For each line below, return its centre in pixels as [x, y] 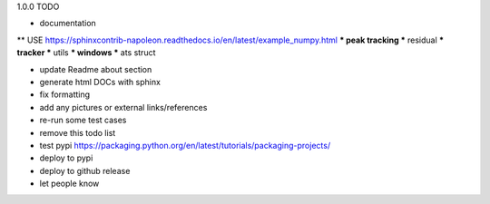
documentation [68, 24]
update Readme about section [96, 69]
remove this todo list [78, 132]
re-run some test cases [83, 120]
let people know [69, 184]
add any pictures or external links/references [123, 107]
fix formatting [65, 94]
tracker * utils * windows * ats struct [86, 53]
